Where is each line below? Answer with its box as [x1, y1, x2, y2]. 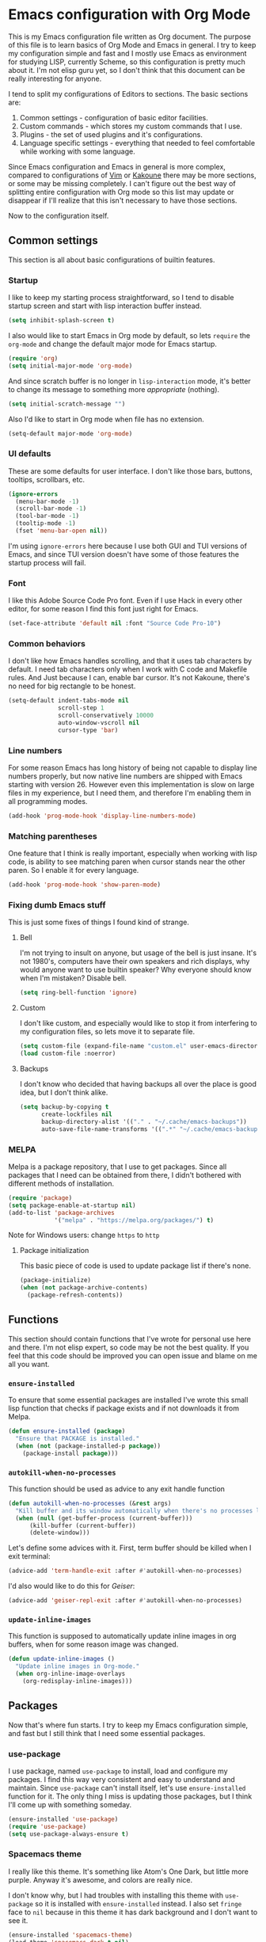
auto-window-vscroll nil [58, 719, 140, 727]
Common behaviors [8, 638, 85, 649]
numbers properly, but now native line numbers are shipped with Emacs [8, 771, 243, 781]
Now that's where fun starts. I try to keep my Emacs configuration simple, [8, 1720, 249, 1730]
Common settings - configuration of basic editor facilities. [19, 112, 208, 122]
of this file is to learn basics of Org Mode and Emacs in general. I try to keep [8, 40, 256, 49]
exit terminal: [8, 1552, 51, 1561]
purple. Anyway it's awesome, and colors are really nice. [8, 1875, 192, 1884]
